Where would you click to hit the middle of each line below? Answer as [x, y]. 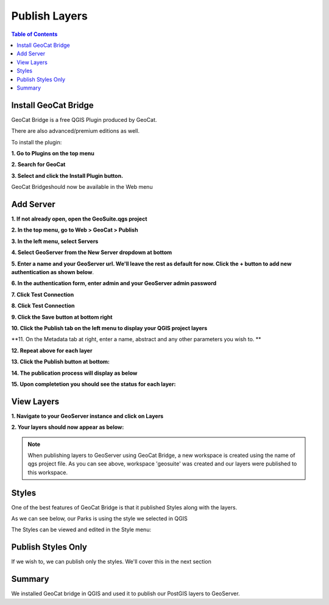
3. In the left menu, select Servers [55, 241]
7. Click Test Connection [43, 294]
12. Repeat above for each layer [52, 350]
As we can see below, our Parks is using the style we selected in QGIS [100, 518]
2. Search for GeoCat [38, 165]
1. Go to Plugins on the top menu [53, 153]
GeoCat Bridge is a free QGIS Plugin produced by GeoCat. [84, 119]
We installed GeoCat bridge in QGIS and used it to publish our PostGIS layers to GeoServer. [126, 593]
